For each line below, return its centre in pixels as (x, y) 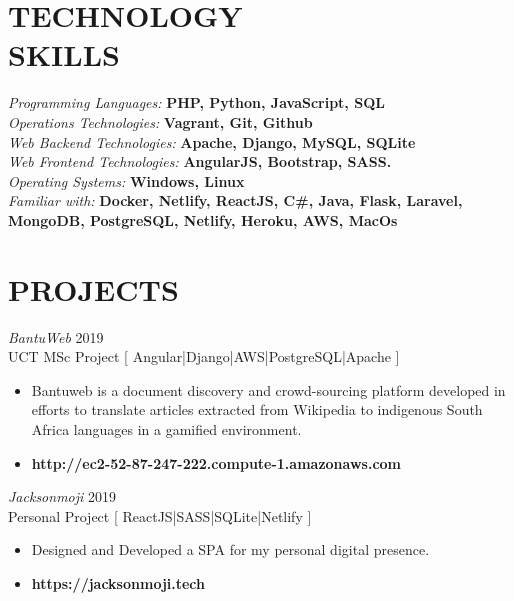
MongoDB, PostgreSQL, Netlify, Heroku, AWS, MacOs (203, 219)
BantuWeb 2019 (56, 336)
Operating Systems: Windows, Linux (126, 180)
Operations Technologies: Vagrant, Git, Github (160, 121)
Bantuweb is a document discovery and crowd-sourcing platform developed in (268, 389)
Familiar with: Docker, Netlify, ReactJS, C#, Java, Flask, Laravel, (235, 200)
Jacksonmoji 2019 (62, 496)
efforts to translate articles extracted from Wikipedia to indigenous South (257, 409)
